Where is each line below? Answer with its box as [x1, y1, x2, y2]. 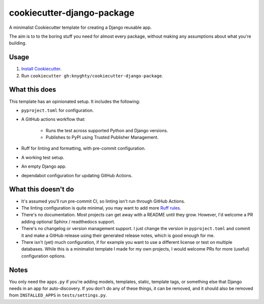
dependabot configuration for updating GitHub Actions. [21, 172, 133, 178]
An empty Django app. [21, 164, 67, 169]
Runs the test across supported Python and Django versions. [45, 127, 168, 133]
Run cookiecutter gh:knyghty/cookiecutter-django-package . [21, 72, 163, 78]
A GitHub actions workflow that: [21, 117, 86, 122]
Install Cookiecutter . [21, 66, 62, 72]
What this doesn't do [9, 185, 74, 193]
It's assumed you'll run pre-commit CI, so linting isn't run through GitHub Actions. [21, 198, 185, 204]
